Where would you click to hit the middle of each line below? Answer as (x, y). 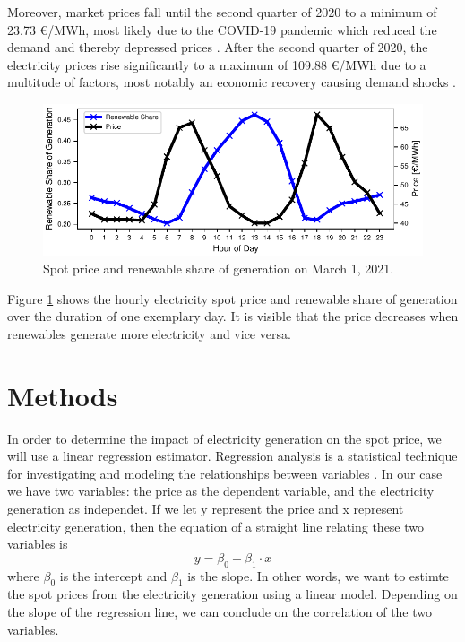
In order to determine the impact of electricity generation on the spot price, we (224, 438)
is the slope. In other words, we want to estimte (318, 575)
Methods (63, 395)
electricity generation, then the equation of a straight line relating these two (216, 526)
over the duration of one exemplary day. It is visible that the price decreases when (233, 316)
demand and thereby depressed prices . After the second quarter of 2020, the (218, 47)
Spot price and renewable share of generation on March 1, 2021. (219, 269)
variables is (38, 544)
